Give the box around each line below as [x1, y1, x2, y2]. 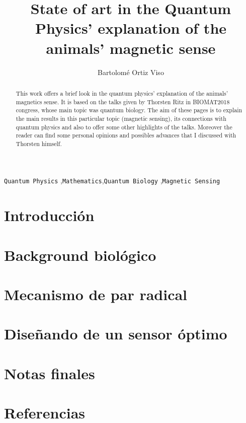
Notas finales [4, 363, 95, 383]
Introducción [4, 205, 95, 226]
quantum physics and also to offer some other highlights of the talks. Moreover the [16, 122, 232, 131]
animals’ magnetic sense [46, 37, 216, 58]
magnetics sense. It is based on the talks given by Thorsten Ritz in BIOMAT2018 [16, 97, 230, 106]
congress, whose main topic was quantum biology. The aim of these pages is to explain [16, 106, 242, 114]
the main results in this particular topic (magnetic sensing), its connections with [16, 114, 226, 122]
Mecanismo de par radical [4, 284, 188, 305]
